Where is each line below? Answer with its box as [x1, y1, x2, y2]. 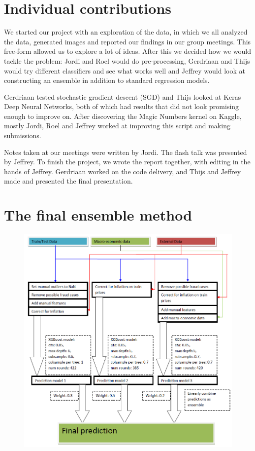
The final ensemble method [4, 205, 192, 225]
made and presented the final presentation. [4, 176, 133, 186]
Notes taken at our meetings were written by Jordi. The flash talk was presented [4, 147, 247, 157]
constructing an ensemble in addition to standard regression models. [4, 75, 210, 85]
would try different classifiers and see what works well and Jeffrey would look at [4, 65, 245, 75]
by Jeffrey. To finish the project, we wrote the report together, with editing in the [4, 156, 251, 167]
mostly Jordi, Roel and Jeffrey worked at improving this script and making [4, 120, 230, 131]
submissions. [4, 130, 41, 141]
